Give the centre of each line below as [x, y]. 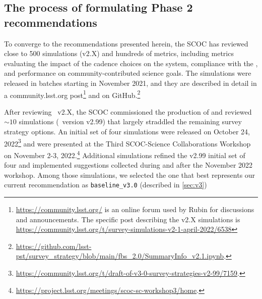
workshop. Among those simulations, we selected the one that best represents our [130, 175]
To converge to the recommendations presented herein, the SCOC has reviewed [126, 43]
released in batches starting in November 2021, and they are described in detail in [130, 83]
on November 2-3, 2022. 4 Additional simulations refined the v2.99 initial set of [125, 154]
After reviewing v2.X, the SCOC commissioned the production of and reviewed [128, 111]
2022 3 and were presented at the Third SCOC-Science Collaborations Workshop [127, 142]
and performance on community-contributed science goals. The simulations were [128, 73]
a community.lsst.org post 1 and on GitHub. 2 [72, 94]
